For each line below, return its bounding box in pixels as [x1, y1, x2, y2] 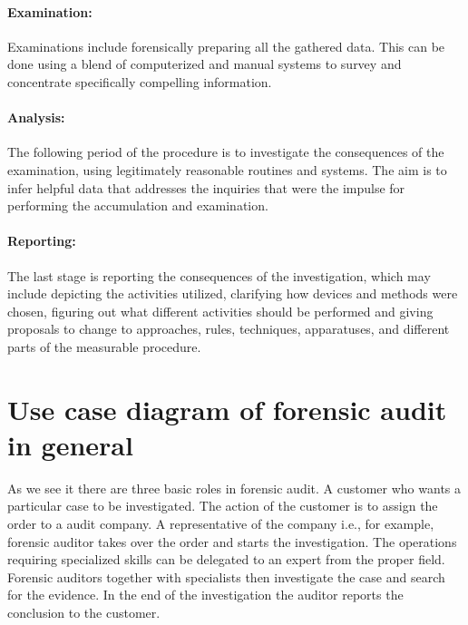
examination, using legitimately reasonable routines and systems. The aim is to [7, 160, 447, 179]
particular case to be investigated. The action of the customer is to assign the [7, 496, 438, 515]
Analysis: [7, 108, 65, 127]
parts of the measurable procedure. [7, 337, 201, 356]
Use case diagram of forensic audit [7, 390, 447, 427]
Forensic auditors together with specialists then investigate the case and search [7, 567, 445, 586]
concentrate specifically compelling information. [7, 72, 272, 91]
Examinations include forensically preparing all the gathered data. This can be [7, 36, 445, 55]
